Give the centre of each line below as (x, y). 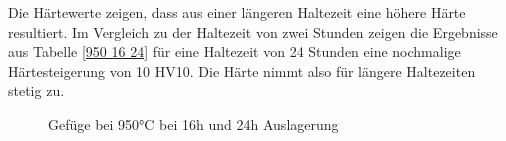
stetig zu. (36, 90)
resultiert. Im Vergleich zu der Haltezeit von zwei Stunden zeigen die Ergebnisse (253, 31)
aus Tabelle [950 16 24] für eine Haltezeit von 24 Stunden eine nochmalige (234, 51)
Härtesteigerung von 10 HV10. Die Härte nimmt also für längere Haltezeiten (242, 70)
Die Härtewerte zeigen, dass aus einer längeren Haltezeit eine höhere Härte (237, 12)
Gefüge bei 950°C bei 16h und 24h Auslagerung (193, 123)
